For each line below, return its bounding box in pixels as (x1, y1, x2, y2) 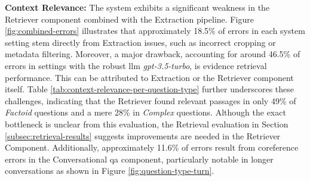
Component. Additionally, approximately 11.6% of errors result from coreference (5, 141, 299, 154)
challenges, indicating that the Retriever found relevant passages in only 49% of (5, 94, 296, 107)
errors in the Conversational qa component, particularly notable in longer (5, 152, 274, 165)
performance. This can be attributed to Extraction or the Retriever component (5, 71, 294, 83)
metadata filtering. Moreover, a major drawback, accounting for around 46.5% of (5, 48, 300, 60)
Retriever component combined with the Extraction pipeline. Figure (5, 13, 254, 25)
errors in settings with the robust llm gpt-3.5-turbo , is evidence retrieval (5, 59, 267, 71)
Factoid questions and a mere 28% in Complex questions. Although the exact (5, 106, 286, 118)
